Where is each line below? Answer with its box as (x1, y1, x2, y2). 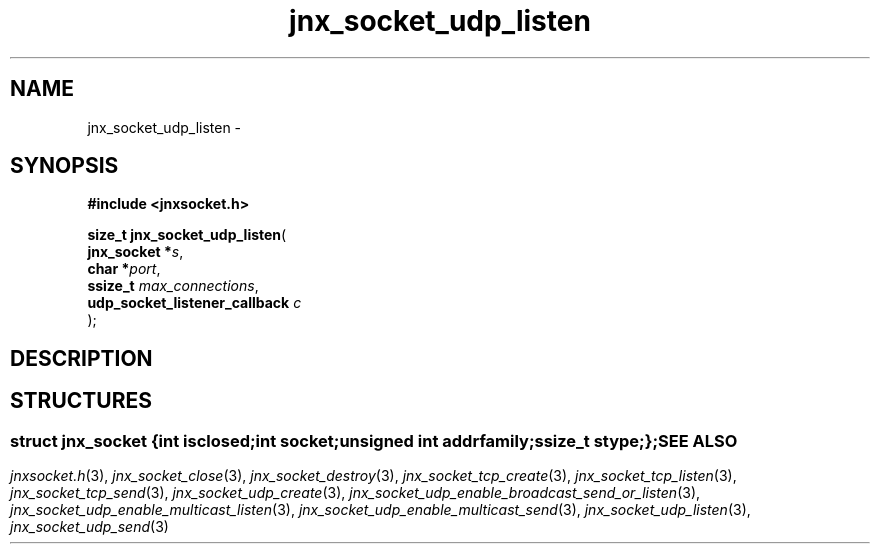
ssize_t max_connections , (87, 277, 259, 295)
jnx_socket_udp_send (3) (10, 518, 169, 536)
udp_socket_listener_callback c (87, 294, 302, 312)
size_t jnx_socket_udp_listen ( (87, 226, 287, 244)
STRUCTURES (10, 388, 152, 414)
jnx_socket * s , (87, 243, 184, 261)
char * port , (87, 260, 161, 278)
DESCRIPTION (10, 345, 153, 371)
